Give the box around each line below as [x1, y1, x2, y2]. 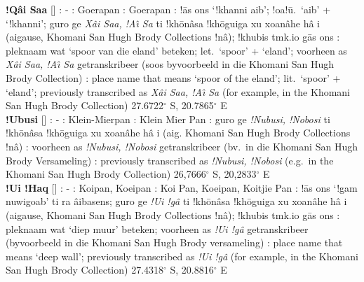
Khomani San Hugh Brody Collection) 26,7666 [6, 167, 206, 181]
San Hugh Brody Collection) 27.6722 [6, 98, 164, 113]
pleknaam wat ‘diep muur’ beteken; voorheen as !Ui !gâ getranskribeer [6, 221, 309, 236]
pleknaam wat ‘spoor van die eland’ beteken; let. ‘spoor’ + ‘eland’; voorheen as [6, 43, 347, 57]
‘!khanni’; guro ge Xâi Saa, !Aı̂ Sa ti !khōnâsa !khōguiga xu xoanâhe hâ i [6, 15, 320, 30]
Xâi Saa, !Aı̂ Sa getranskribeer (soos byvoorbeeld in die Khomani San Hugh [6, 57, 335, 71]
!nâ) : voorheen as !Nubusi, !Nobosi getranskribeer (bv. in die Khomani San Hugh [6, 139, 358, 153]
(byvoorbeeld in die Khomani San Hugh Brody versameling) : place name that [6, 235, 343, 250]
